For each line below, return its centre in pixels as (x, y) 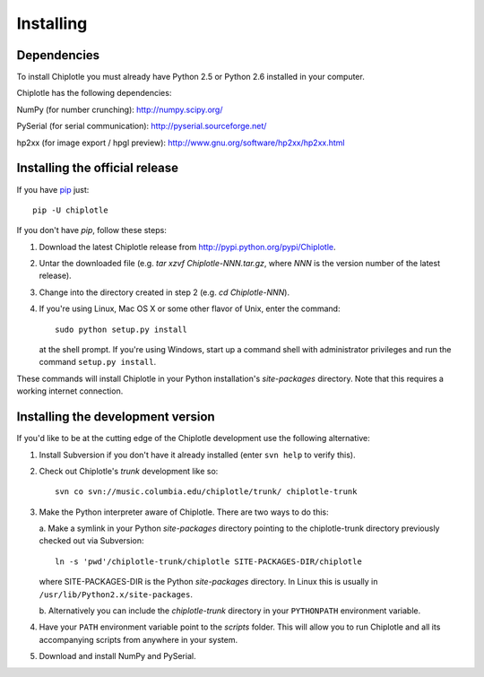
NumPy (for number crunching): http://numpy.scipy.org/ (120, 109)
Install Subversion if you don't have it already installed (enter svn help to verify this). (197, 455)
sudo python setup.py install (121, 329)
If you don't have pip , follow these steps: (92, 230)
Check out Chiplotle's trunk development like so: (129, 471)
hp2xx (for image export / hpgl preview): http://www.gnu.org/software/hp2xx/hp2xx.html (181, 143)
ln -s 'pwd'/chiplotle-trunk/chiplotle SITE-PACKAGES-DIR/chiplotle (208, 561)
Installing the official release (98, 168)
